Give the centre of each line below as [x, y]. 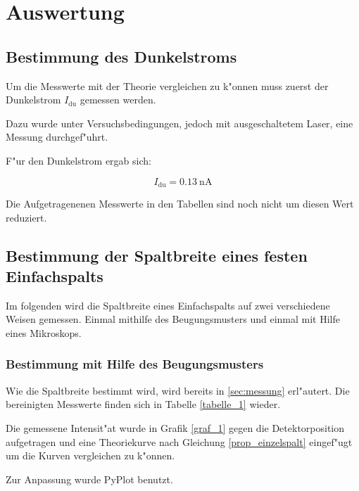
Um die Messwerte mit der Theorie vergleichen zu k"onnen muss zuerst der [167, 85]
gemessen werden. [118, 100]
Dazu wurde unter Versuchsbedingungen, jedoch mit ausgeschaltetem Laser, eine [179, 123]
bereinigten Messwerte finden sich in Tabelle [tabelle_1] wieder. [143, 404]
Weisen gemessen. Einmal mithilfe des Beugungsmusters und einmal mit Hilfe [173, 319]
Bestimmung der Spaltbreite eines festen [157, 255]
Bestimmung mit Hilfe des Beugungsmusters [135, 364]
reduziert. [26, 217]
